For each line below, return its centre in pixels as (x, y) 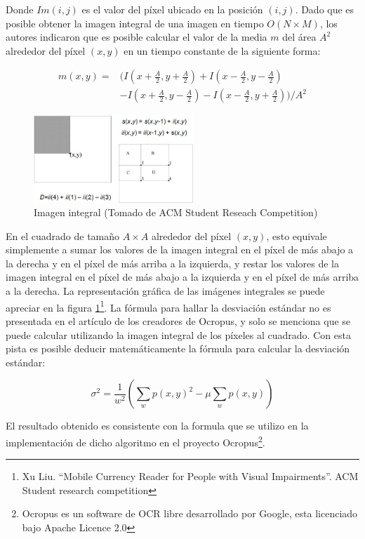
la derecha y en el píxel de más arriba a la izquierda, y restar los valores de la (172, 263)
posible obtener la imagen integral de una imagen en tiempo (135, 23)
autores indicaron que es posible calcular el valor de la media (137, 37)
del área (299, 37)
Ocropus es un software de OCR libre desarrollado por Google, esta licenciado (190, 513)
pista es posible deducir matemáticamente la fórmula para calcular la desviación (178, 348)
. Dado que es (325, 9)
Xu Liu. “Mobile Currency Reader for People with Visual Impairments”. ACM (190, 476)
